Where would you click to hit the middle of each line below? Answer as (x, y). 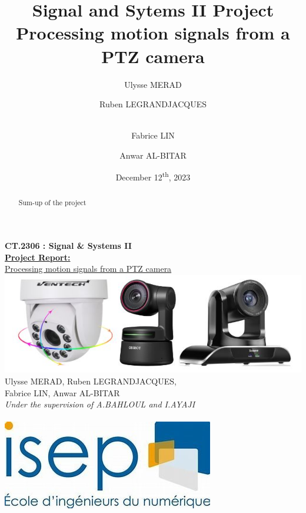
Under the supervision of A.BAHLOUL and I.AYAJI (100, 404)
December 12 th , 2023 (153, 176)
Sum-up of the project (52, 202)
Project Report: (38, 257)
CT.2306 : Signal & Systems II (68, 246)
